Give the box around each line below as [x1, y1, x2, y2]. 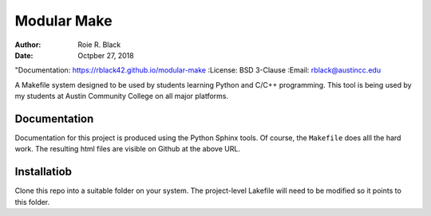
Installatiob [14, 165, 72, 179]
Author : [14, 40, 42, 49]
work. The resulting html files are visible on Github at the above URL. [14, 144, 241, 154]
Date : [14, 50, 34, 60]
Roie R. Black [77, 40, 121, 49]
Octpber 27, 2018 [77, 50, 135, 60]
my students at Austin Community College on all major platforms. [14, 92, 229, 101]
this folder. [14, 197, 50, 206]
